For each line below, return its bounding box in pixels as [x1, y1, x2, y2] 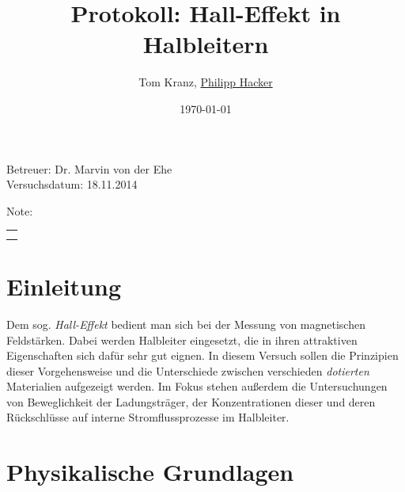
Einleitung [6, 269, 122, 302]
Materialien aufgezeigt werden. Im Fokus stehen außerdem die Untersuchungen [6, 378, 388, 395]
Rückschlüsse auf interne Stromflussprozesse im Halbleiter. [6, 409, 290, 425]
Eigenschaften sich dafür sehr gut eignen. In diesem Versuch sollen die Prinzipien [6, 347, 399, 364]
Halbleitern [142, 28, 269, 60]
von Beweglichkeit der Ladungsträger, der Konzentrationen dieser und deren [6, 393, 376, 410]
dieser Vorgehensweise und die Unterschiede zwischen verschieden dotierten [6, 362, 369, 379]
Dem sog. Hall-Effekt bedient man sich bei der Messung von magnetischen [6, 315, 365, 332]
